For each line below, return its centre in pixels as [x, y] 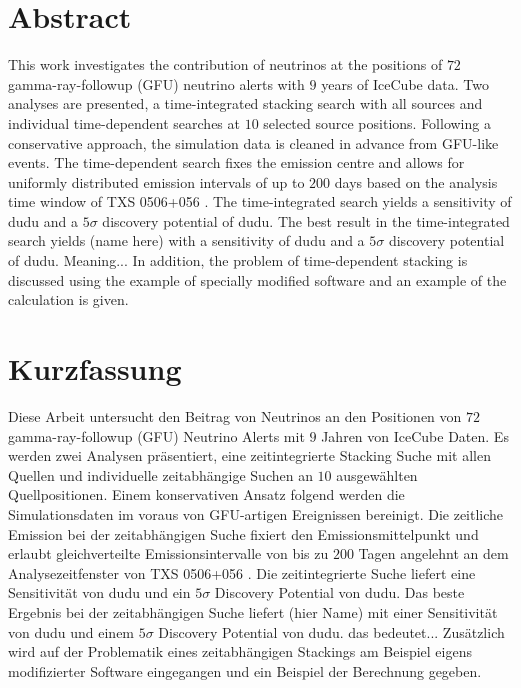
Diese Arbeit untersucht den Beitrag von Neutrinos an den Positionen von [235, 415]
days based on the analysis [416, 181]
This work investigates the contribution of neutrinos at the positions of [225, 64]
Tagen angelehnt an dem [433, 553]
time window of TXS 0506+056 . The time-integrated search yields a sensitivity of [260, 201]
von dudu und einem [71, 631]
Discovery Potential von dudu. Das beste [339, 592]
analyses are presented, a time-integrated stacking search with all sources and [245, 103]
